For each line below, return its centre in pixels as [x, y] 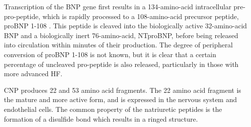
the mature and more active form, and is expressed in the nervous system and [121, 99]
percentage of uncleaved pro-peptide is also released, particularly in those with [121, 64]
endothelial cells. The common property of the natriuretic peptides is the [113, 109]
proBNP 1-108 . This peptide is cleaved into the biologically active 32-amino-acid [125, 26]
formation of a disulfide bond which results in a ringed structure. [101, 118]
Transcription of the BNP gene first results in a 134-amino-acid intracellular [118, 6]
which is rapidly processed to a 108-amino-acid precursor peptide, [141, 16]
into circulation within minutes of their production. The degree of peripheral [118, 45]
